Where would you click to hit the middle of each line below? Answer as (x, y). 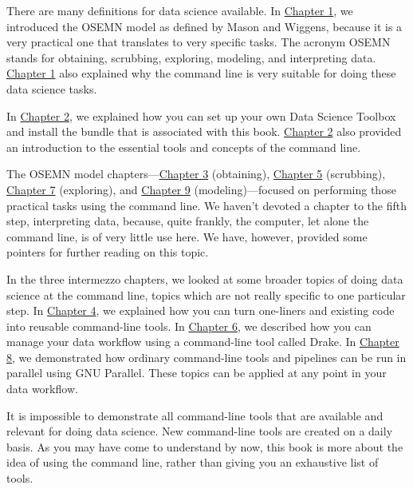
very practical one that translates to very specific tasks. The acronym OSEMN (199, 42)
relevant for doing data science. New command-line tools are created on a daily (200, 431)
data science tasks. (52, 88)
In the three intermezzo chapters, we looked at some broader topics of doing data (205, 278)
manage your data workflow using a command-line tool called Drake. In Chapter (203, 342)
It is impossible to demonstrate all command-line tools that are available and (195, 415)
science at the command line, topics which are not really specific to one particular (206, 294)
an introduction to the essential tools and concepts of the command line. (184, 147)
